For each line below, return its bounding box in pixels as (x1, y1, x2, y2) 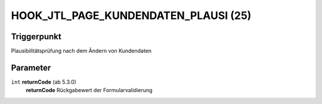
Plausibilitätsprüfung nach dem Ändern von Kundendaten (11, 48, 152, 55)
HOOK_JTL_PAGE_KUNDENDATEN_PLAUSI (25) (11, 9, 252, 22)
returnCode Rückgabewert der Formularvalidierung (26, 87, 153, 94)
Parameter (11, 62, 51, 73)
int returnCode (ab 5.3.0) (11, 78, 77, 86)
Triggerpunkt (11, 31, 62, 42)
